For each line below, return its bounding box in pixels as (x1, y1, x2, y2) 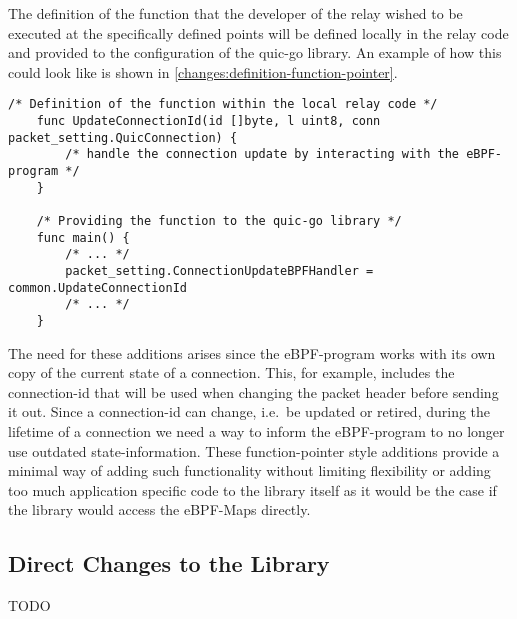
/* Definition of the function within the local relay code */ (8, 97, 438, 112)
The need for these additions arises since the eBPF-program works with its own (8, 342, 496, 363)
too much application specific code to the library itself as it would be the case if (8, 479, 497, 500)
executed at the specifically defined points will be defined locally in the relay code (8, 22, 509, 43)
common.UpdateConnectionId (8, 280, 187, 295)
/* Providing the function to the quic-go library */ (36, 213, 402, 228)
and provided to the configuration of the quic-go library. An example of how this (8, 42, 502, 63)
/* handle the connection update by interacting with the (65, 147, 460, 162)
